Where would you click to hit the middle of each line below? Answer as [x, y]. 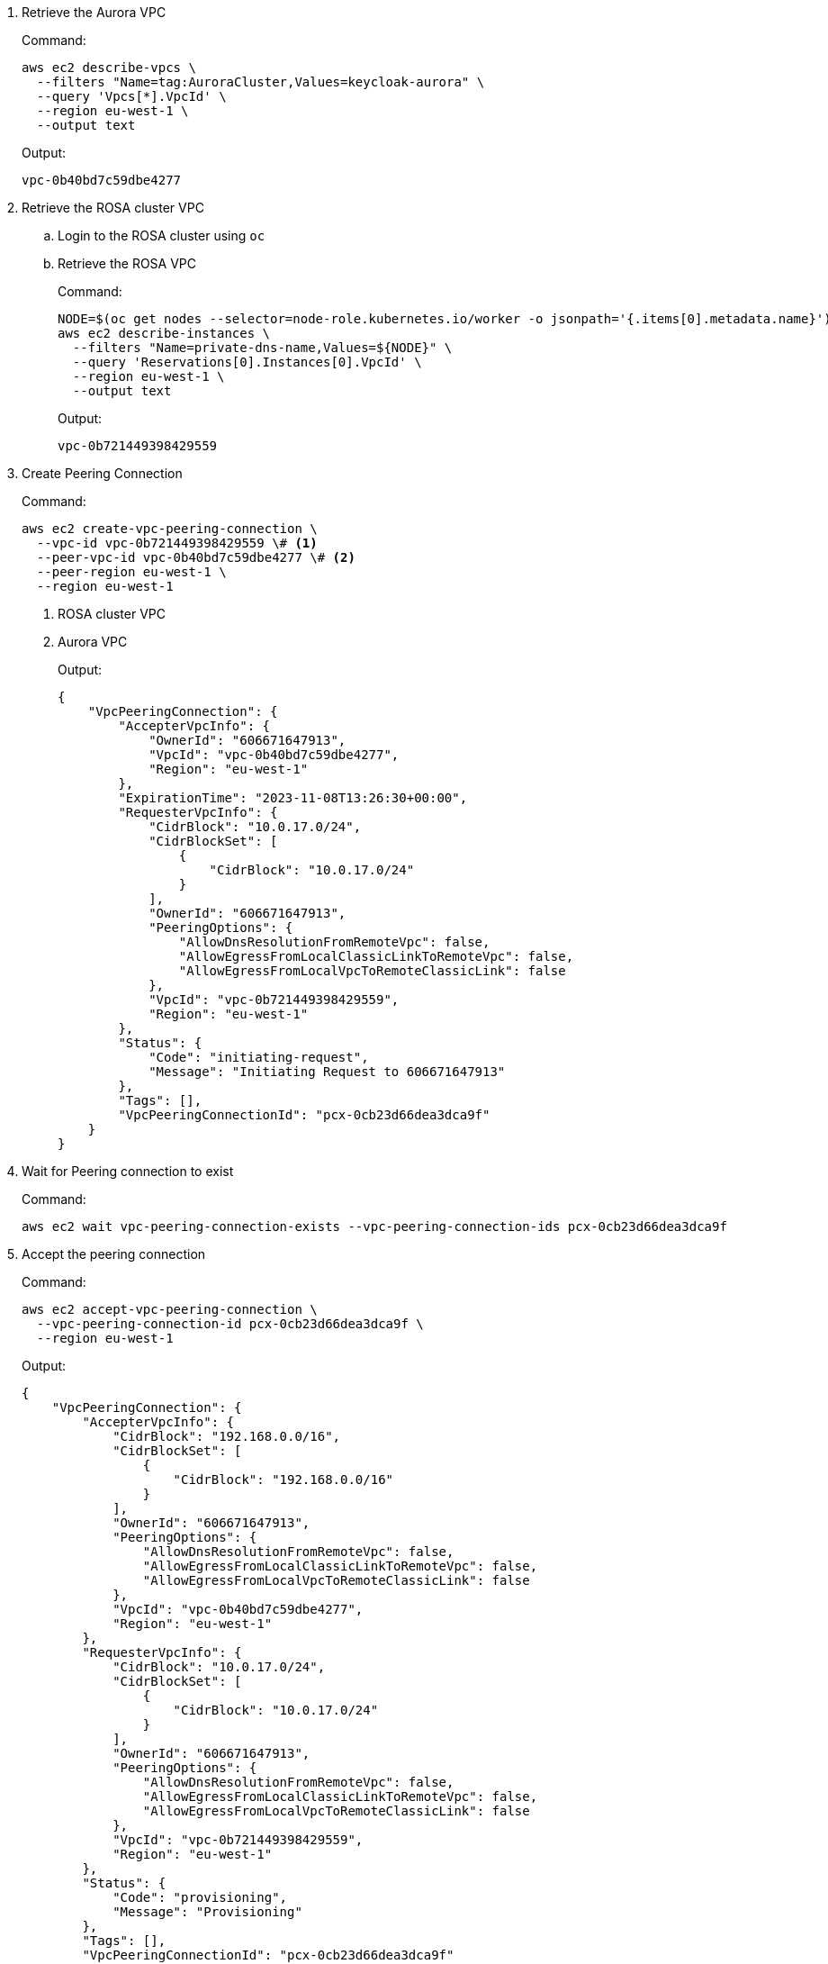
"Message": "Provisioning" [207, 1912]
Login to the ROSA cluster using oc [162, 235]
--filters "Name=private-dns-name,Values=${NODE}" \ [262, 348]
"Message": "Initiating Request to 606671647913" [327, 1072]
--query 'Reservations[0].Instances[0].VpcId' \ [247, 362]
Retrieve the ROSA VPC [127, 263]
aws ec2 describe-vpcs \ [109, 68]
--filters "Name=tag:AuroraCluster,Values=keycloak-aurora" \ [261, 82]
